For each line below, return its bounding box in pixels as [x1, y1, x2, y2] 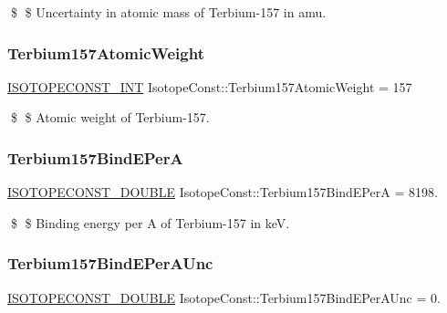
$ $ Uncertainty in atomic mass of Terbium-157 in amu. [10, 3, 327, 21]
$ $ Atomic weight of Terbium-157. [10, 108, 210, 127]
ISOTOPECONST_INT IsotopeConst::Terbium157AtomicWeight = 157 [7, 77, 412, 96]
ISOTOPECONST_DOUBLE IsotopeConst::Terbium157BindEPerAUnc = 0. [7, 287, 441, 307]
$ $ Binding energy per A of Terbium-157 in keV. [10, 213, 290, 232]
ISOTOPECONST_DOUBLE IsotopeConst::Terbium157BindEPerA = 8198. [7, 183, 438, 202]
